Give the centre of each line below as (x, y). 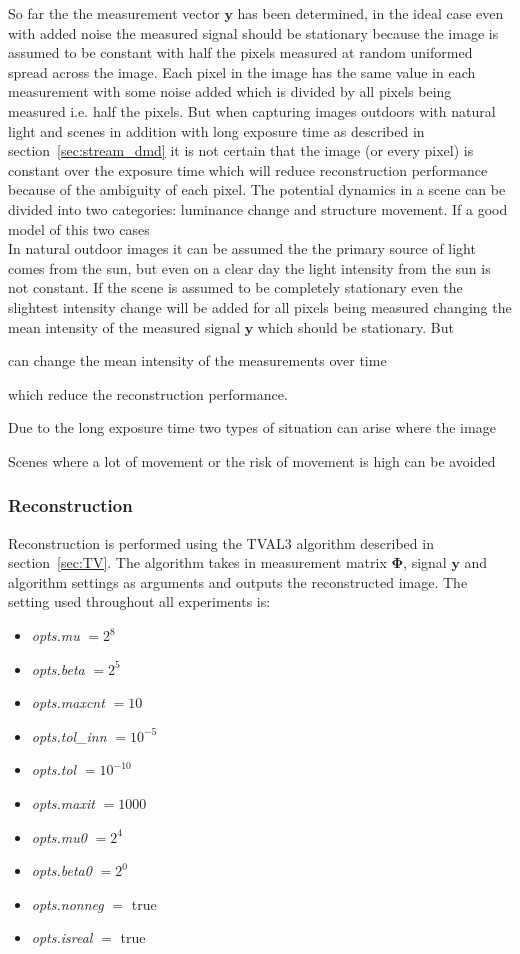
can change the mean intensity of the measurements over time (197, 360)
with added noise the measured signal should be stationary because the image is (253, 32)
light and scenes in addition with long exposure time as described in (216, 130)
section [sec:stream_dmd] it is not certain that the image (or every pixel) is (241, 150)
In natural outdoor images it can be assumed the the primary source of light (242, 248)
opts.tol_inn (69, 735)
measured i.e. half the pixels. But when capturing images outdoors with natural (252, 110)
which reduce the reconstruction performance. (148, 393)
